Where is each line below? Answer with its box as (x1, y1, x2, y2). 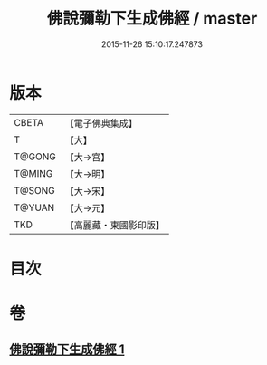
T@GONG (14, 150, 56, 163)
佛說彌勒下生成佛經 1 (9, 341, 125, 358)
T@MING (14, 167, 53, 179)
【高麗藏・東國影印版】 (64, 218, 165, 231)
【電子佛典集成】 (64, 117, 138, 130)
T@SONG (14, 184, 56, 197)
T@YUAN (14, 201, 55, 214)
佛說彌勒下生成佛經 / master (46, 8, 258, 29)
